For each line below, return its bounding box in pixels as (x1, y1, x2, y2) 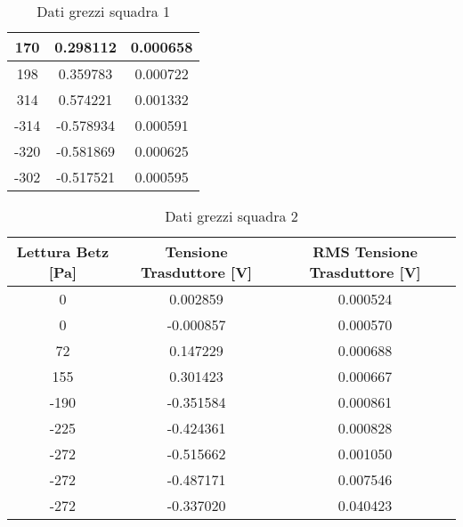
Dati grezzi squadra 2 (165, 206, 298, 226)
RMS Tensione (313, 241, 418, 262)
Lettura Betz (16, 241, 110, 262)
